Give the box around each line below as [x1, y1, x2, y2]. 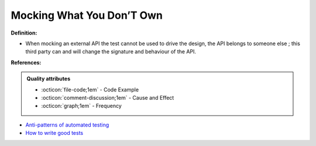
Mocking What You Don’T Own [11, 9, 163, 22]
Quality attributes [26, 75, 70, 82]
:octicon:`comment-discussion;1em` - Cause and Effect [41, 94, 174, 101]
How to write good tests [25, 130, 84, 137]
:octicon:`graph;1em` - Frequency [41, 103, 122, 110]
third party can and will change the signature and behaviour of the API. [25, 48, 196, 55]
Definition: [11, 29, 37, 36]
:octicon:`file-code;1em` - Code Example [41, 86, 139, 93]
